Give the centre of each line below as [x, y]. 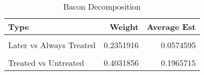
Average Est [171, 27]
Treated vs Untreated [46, 63]
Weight [124, 27]
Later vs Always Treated [52, 45]
